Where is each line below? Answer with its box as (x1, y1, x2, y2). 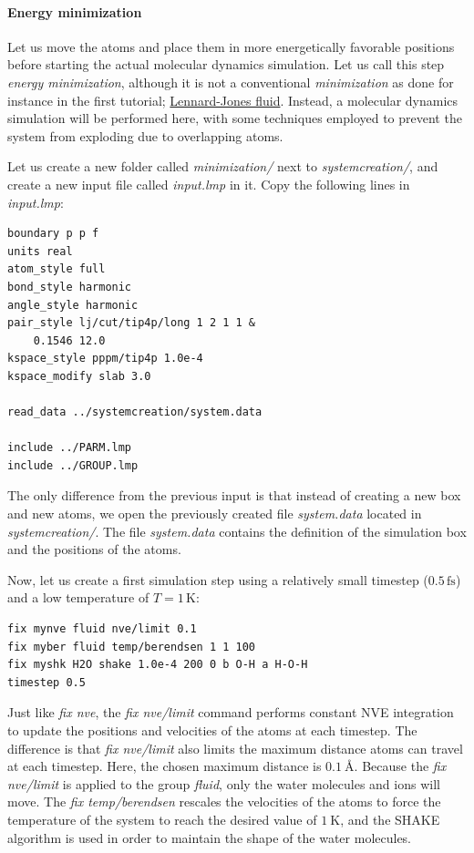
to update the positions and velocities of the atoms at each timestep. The (7, 720, 417, 739)
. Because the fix (354, 756, 447, 776)
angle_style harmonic (7, 298, 139, 312)
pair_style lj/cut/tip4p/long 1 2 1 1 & (7, 316, 256, 330)
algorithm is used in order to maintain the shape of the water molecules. (7, 827, 412, 847)
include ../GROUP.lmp (7, 458, 139, 472)
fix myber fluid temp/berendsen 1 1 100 (7, 640, 256, 653)
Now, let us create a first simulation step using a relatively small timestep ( (7, 570, 428, 589)
